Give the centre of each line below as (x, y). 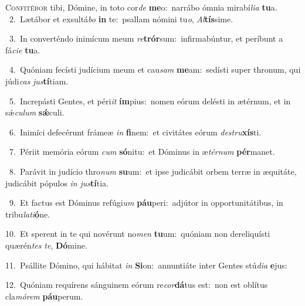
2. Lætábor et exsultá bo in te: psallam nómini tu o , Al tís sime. (121, 18)
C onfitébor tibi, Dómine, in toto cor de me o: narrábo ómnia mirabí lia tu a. (141, 7)
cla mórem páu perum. (44, 296)
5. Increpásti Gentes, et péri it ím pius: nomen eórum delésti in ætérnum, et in (150, 101)
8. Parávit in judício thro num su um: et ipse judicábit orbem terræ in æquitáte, (153, 171)
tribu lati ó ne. (28, 214)
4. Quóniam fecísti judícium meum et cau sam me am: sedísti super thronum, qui (155, 69)
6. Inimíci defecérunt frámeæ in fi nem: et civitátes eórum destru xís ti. (135, 132)
